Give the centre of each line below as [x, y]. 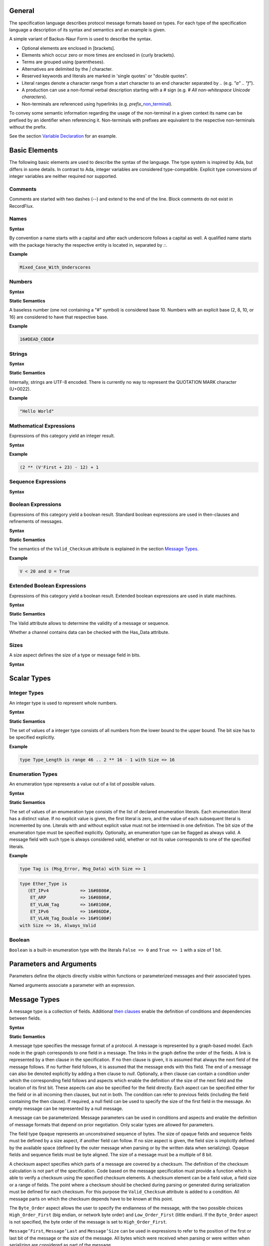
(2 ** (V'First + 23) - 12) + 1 [59, 467]
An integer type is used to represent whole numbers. [63, 703]
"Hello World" [37, 411]
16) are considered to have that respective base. [59, 317]
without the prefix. [28, 127]
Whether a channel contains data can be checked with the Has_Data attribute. [89, 632]
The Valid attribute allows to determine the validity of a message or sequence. [89, 623]
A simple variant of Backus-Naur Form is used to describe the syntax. [80, 39]
